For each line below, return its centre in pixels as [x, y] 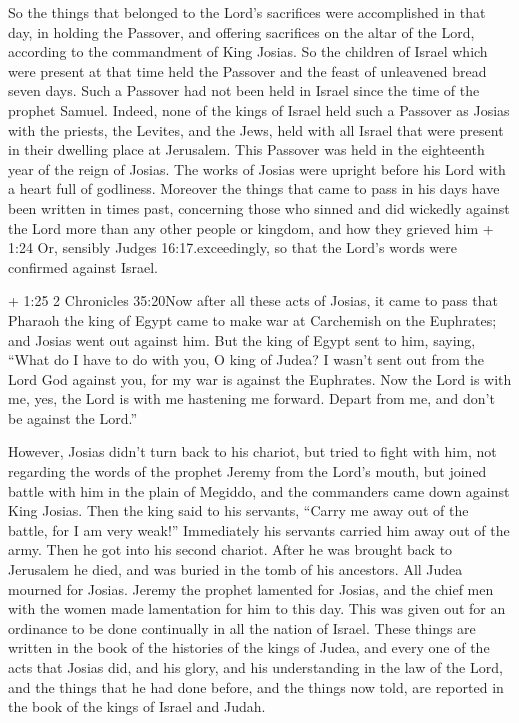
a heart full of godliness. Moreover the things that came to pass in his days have [254, 188]
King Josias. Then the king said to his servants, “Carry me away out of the [238, 510]
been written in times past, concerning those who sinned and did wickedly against [259, 207]
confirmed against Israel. [83, 266]
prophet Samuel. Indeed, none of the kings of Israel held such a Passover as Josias [259, 109]
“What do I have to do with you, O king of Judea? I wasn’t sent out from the [246, 359]
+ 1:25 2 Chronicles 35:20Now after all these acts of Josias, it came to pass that [253, 300]
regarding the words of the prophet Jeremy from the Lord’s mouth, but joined [247, 471]
